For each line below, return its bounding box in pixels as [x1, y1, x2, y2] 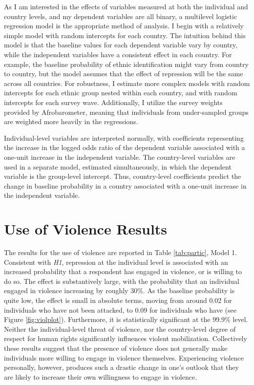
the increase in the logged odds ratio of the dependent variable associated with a [4, 142, 245, 152]
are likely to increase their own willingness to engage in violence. [4, 371, 197, 382]
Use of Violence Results [4, 219, 168, 239]
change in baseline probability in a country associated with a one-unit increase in [4, 180, 247, 191]
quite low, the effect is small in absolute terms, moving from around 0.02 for [4, 295, 232, 305]
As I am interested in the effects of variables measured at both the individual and [4, 1, 248, 11]
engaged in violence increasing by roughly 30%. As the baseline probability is [4, 285, 235, 296]
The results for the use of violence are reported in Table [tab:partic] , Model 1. [4, 247, 237, 257]
